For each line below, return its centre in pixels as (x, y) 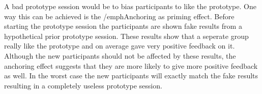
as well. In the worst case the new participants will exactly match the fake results (131, 76)
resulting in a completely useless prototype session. (83, 85)
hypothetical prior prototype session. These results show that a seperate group (126, 36)
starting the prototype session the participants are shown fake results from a (123, 26)
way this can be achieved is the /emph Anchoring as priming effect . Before (119, 16)
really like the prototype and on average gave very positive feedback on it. (120, 46)
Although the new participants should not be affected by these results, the (120, 55)
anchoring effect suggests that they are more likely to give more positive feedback (131, 65)
